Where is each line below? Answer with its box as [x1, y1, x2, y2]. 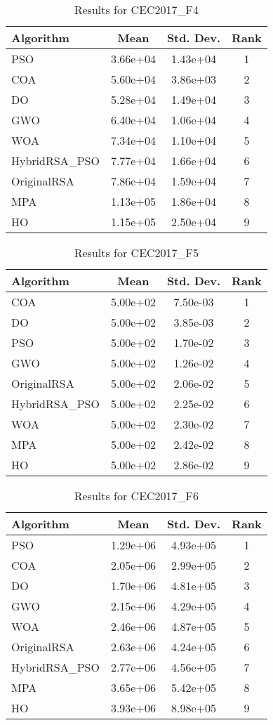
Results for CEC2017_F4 [74, 1, 199, 18]
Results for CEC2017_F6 [74, 488, 199, 504]
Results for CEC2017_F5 [74, 244, 199, 261]
